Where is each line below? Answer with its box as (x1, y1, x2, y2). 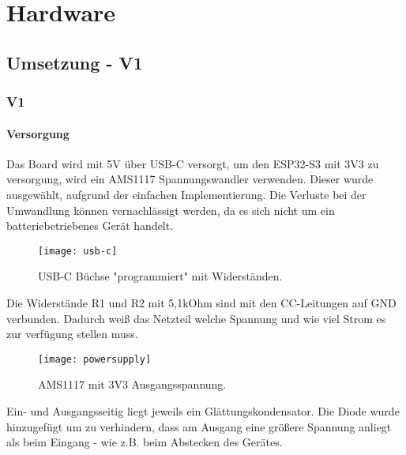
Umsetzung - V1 (6, 50, 143, 74)
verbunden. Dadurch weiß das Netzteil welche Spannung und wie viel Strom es (6, 310, 386, 326)
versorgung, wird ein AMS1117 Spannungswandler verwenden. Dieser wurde (6, 171, 374, 187)
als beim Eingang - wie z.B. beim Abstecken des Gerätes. (6, 434, 283, 450)
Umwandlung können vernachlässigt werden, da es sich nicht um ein (6, 201, 335, 218)
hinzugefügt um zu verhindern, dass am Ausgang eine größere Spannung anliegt (6, 418, 392, 434)
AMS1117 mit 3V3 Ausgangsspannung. (38, 376, 227, 393)
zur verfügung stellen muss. (6, 325, 138, 342)
